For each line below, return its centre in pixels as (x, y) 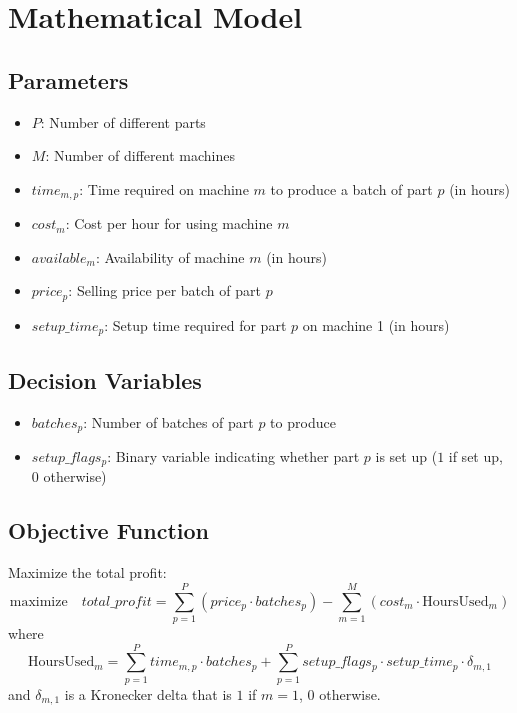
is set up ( (406, 455)
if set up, (475, 455)
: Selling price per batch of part (164, 290)
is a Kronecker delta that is (148, 693)
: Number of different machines (140, 155)
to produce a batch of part (351, 188)
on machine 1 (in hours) (376, 324)
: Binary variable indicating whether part (233, 455)
